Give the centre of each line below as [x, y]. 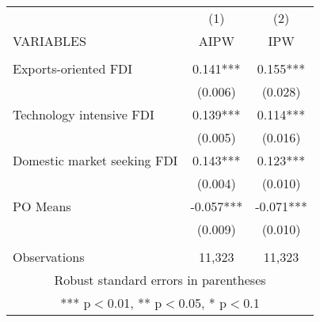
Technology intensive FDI [84, 114]
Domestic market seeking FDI [95, 160]
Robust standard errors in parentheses [160, 280]
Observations [49, 257]
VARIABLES [50, 41]
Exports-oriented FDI [73, 68]
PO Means [42, 206]
